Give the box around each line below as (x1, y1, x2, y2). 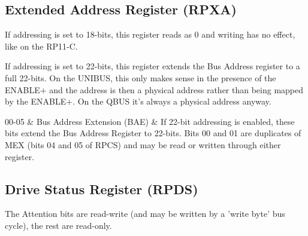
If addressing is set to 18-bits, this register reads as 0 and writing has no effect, (5, 28, 295, 41)
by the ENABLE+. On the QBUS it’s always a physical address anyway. (5, 95, 271, 108)
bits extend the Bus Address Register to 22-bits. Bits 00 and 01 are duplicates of (5, 127, 301, 139)
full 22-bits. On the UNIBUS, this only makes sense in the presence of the (5, 71, 276, 84)
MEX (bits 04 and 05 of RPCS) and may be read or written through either (5, 138, 281, 151)
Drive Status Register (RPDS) (5, 179, 198, 198)
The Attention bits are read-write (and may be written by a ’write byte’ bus (5, 207, 285, 220)
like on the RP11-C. (5, 39, 78, 52)
